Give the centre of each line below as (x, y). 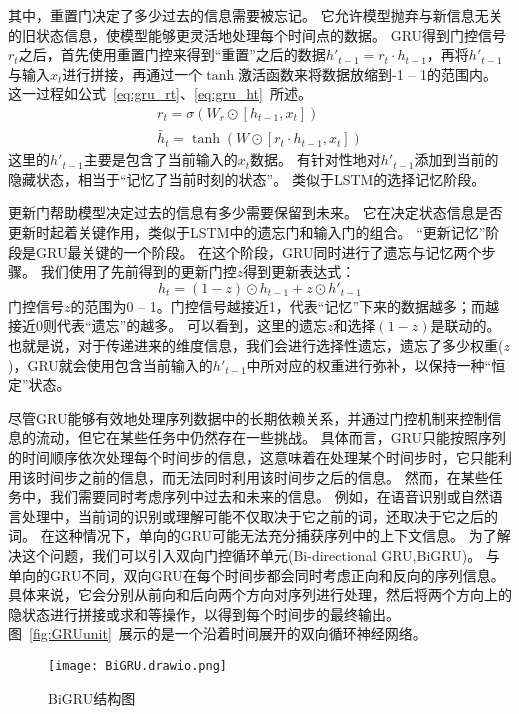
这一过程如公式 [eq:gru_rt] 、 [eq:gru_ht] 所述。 (160, 93)
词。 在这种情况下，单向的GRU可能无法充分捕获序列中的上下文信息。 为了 (252, 535)
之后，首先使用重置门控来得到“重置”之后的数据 (172, 54)
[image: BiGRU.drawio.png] (137, 665)
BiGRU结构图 (92, 697)
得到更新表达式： (299, 271)
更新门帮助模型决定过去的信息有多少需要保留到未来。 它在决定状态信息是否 (255, 212)
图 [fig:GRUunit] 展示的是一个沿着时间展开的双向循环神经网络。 (217, 633)
